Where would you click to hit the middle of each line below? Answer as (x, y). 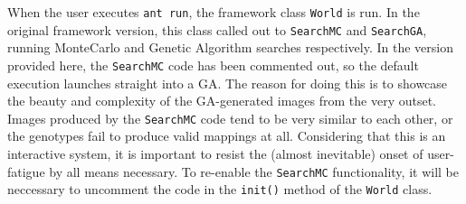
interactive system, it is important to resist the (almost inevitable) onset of (215, 153)
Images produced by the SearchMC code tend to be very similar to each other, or (230, 118)
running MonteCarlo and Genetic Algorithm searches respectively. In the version (230, 47)
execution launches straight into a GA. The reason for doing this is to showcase (228, 83)
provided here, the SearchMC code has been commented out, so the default (213, 65)
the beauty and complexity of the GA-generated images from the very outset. (222, 101)
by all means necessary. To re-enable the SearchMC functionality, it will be (254, 171)
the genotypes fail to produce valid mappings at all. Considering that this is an (227, 136)
